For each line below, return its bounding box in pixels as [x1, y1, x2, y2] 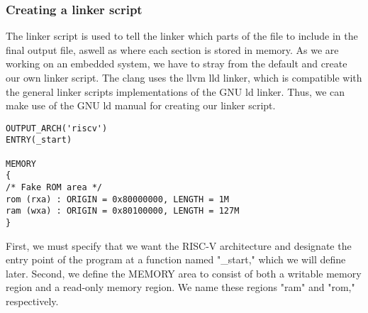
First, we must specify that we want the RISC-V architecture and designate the [6, 238, 352, 253]
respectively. [6, 294, 59, 309]
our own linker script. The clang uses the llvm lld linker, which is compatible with [6, 70, 362, 84]
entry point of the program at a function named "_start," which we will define [6, 252, 346, 267]
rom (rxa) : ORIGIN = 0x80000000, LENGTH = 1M [6, 194, 229, 204]
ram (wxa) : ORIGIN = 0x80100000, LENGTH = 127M [6, 206, 240, 216]
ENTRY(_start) [6, 135, 72, 145]
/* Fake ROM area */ [6, 182, 103, 193]
